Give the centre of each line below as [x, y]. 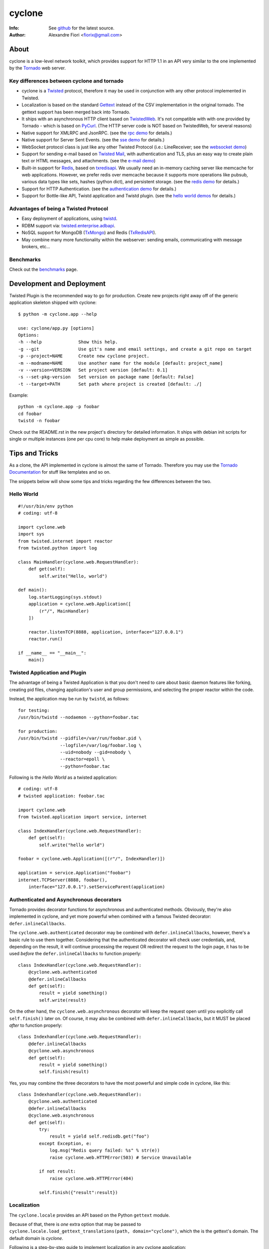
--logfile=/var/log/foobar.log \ [101, 745]
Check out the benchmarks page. [44, 269]
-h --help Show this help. [68, 342]
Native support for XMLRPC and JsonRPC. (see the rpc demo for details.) [97, 133]
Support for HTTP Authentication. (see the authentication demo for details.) [99, 189]
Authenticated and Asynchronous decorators [65, 899]
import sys [31, 534]
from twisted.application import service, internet [82, 817]
